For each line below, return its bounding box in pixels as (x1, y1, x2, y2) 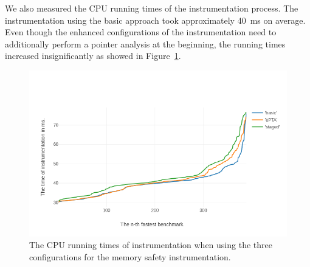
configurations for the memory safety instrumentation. (29, 250, 231, 263)
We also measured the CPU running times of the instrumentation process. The (5, 2, 298, 14)
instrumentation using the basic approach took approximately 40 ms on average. (5, 13, 306, 26)
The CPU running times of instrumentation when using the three (29, 238, 272, 251)
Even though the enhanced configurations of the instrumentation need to (5, 26, 277, 38)
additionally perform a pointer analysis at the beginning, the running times (5, 37, 286, 50)
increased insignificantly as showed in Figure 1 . (5, 49, 181, 62)
